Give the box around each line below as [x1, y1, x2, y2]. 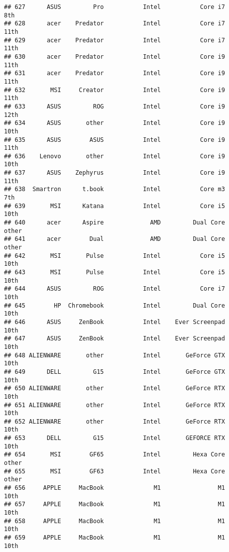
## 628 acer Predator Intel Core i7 [4, 20, 225, 27]
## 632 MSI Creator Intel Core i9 [4, 86, 225, 94]
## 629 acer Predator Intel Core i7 [4, 36, 225, 44]
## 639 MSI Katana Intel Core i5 [4, 202, 225, 210]
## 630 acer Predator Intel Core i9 [4, 53, 225, 60]
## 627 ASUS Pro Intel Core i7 [4, 3, 225, 10]
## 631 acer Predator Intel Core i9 [4, 70, 225, 77]
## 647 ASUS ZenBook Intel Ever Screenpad [4, 335, 225, 342]
